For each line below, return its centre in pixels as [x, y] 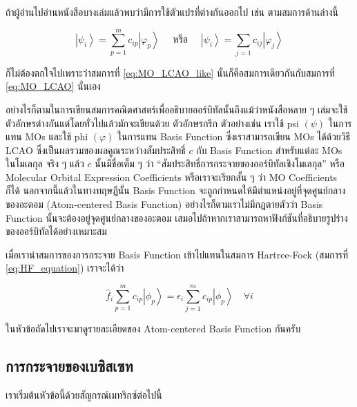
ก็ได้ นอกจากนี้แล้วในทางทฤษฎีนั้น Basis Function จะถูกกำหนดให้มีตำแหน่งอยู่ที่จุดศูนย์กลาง [176, 190]
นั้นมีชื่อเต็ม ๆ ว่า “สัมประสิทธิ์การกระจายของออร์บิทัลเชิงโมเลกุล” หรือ [220, 163]
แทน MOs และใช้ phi [47, 136]
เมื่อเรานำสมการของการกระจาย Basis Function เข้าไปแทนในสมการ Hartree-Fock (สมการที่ [177, 254]
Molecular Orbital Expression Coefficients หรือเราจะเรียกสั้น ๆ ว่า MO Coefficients [172, 177]
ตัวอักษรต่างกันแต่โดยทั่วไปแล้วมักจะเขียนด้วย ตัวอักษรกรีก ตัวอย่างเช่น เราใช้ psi [152, 123]
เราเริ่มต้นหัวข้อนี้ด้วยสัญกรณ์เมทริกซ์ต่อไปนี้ [84, 394]
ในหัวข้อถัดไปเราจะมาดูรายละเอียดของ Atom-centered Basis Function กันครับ [153, 329]
